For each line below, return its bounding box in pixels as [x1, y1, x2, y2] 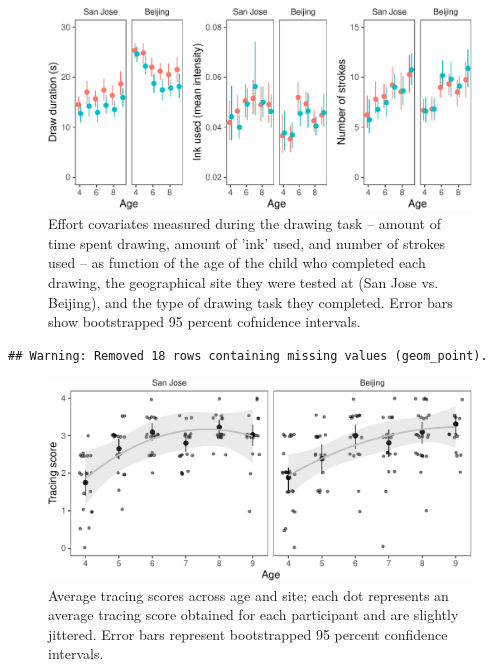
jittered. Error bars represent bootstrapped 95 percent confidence [48, 623, 448, 644]
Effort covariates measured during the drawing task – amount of [48, 213, 442, 234]
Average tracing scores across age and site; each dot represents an [48, 584, 449, 605]
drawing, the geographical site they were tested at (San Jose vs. [48, 272, 439, 293]
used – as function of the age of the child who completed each [48, 252, 426, 273]
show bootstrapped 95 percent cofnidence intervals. [48, 311, 361, 332]
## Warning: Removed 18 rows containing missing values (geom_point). [8, 348, 488, 363]
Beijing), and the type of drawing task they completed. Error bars [48, 291, 453, 312]
